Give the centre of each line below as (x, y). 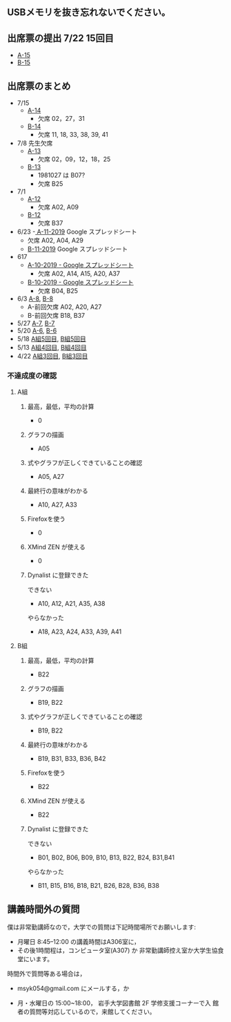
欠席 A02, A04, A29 (56, 240)
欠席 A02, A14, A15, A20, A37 (79, 274)
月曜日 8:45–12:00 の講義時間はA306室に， (78, 942)
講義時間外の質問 (43, 909)
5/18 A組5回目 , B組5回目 (51, 339)
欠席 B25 (50, 184)
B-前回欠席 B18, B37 (56, 316)
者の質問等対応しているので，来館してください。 (86, 1012)
